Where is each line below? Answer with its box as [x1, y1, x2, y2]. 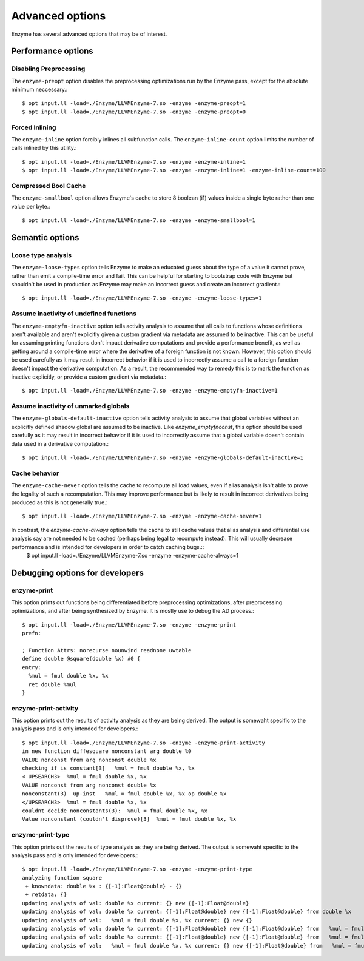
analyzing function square [22, 874, 103, 881]
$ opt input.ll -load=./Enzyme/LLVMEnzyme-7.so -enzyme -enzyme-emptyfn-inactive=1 [22, 387, 278, 394]
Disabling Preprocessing [11, 64, 86, 73]
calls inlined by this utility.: [11, 144, 77, 152]
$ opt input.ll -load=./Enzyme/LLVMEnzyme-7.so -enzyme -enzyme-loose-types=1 [22, 295, 262, 302]
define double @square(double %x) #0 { [22, 655, 141, 663]
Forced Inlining [11, 123, 56, 132]
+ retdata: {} [25, 891, 67, 898]
